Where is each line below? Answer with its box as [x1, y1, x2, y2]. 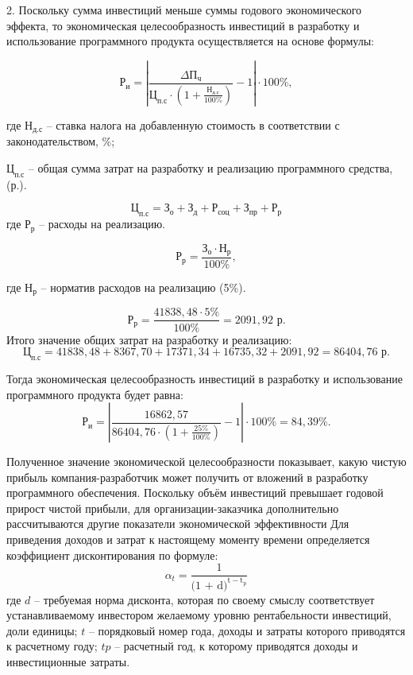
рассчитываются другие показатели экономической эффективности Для [6, 515, 349, 532]
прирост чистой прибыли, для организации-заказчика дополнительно [6, 499, 339, 516]
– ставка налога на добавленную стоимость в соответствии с [46, 116, 340, 133]
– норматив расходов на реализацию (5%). [41, 279, 246, 295]
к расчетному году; [6, 638, 98, 654]
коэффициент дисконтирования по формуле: [6, 546, 218, 563]
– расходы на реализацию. [39, 215, 166, 232]
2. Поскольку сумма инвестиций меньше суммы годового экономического [6, 2, 362, 17]
